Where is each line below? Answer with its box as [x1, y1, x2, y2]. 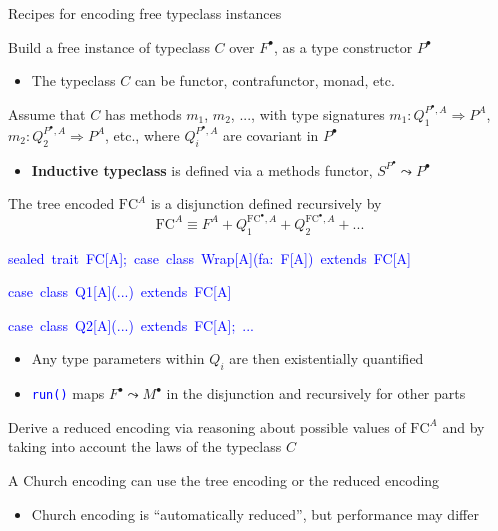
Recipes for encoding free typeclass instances [8, 3, 282, 23]
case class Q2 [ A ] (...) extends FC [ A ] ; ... [8, 314, 254, 335]
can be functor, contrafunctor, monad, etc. [134, 70, 395, 91]
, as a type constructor [273, 36, 413, 57]
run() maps [31, 383, 105, 404]
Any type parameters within [31, 348, 205, 369]
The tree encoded [8, 193, 115, 214]
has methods [104, 103, 182, 124]
